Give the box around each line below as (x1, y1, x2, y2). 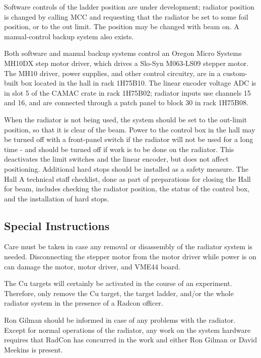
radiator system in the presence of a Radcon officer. (4, 298, 163, 308)
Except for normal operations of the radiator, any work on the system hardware (4, 324, 251, 335)
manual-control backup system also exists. (4, 31, 134, 41)
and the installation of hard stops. (4, 193, 109, 203)
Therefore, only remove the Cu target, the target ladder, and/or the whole (4, 288, 234, 298)
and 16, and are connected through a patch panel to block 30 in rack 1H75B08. (4, 97, 248, 108)
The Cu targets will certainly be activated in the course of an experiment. (4, 278, 232, 289)
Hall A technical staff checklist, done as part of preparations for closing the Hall (4, 173, 251, 184)
